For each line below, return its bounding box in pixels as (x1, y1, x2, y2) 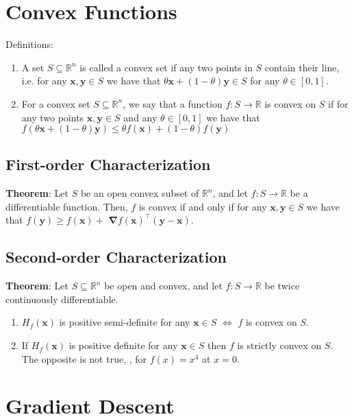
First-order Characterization (5, 154, 211, 175)
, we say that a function (123, 96, 223, 110)
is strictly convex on (237, 338, 322, 352)
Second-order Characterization (5, 246, 227, 267)
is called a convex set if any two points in (79, 60, 253, 74)
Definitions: (5, 37, 53, 51)
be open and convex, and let (104, 278, 223, 293)
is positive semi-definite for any (59, 315, 190, 329)
